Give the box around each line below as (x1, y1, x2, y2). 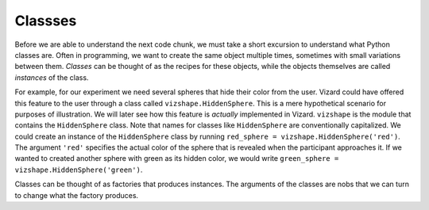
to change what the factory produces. (14, 190, 139, 200)
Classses (14, 12, 77, 29)
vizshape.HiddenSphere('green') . (14, 165, 143, 174)
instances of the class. (14, 72, 89, 82)
